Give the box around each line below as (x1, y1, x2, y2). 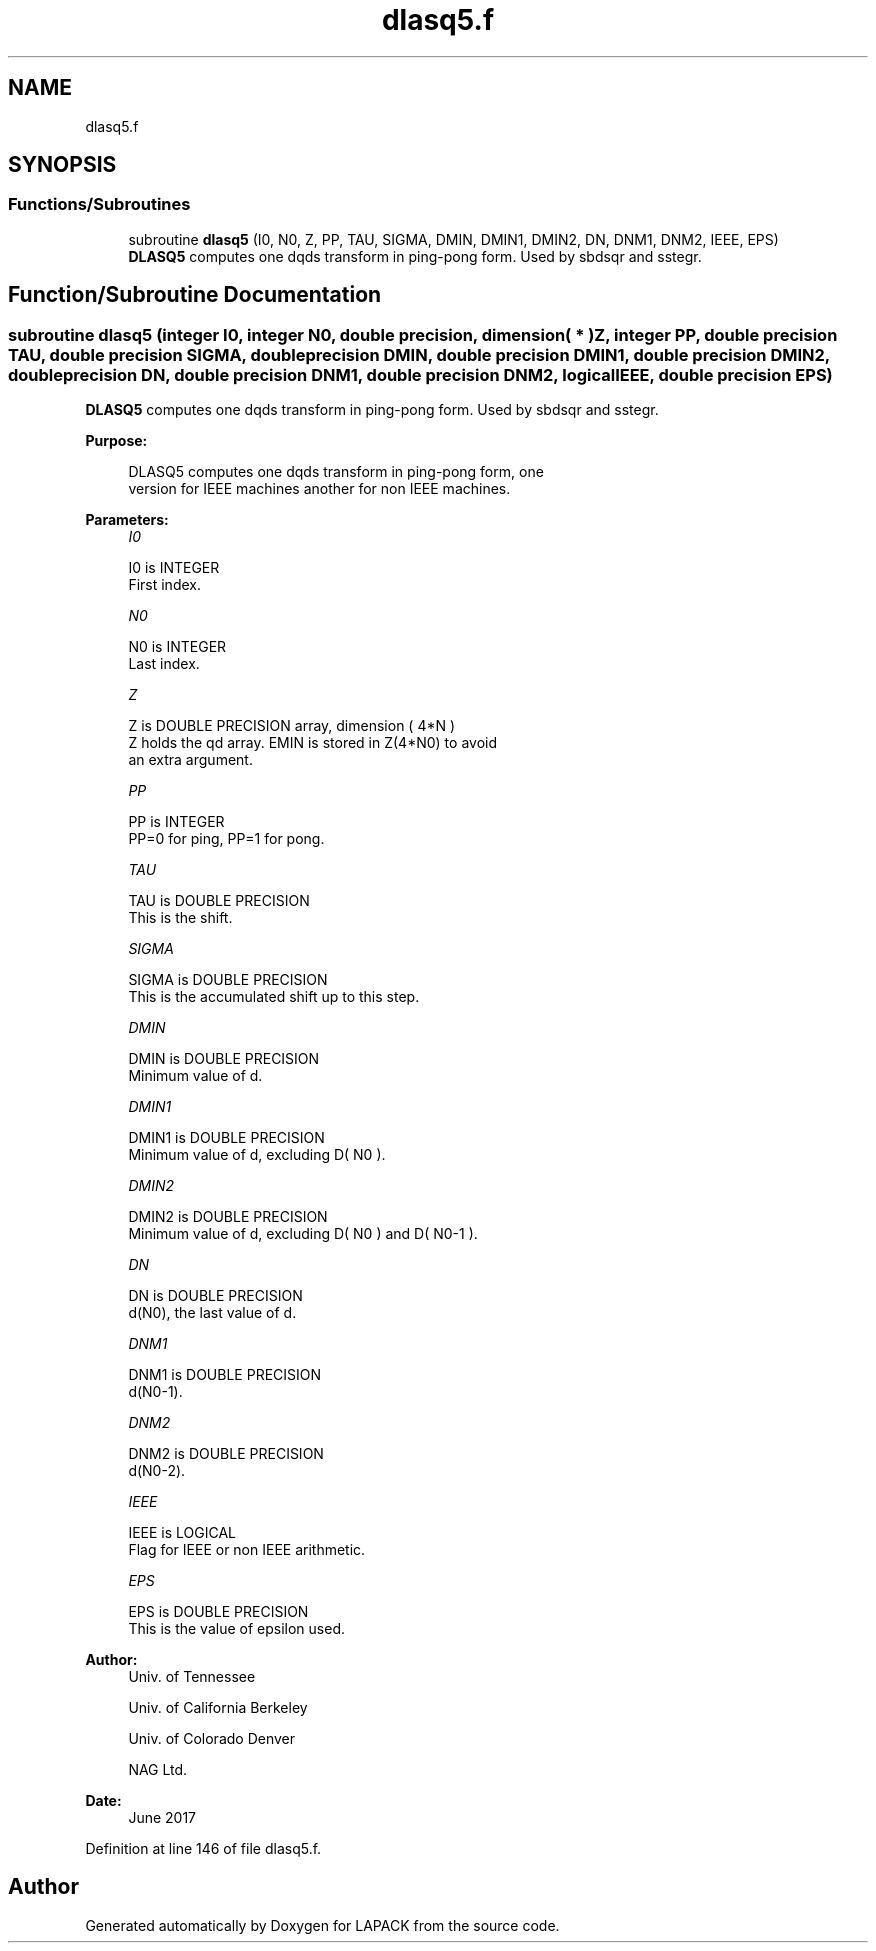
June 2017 (128, 1809, 197, 1827)
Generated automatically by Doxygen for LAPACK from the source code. (85, 1916, 560, 1934)
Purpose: (85, 432, 148, 450)
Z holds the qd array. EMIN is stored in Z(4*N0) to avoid (128, 734, 497, 752)
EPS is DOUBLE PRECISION (128, 1603, 309, 1621)
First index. (128, 576, 201, 594)
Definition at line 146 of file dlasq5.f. (85, 1840, 322, 1858)
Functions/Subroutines (8, 194, 191, 215)
